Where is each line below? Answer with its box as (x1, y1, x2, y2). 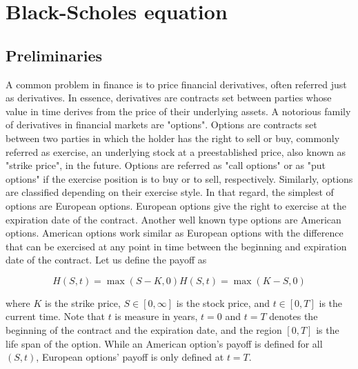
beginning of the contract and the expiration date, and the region (6, 323, 282, 337)
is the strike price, (45, 295, 121, 310)
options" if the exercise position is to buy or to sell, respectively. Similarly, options (6, 171, 353, 186)
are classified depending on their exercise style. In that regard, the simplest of (6, 185, 334, 199)
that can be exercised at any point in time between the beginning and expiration (6, 239, 347, 253)
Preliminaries (6, 44, 103, 66)
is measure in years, (115, 309, 198, 323)
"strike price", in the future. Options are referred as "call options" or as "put (6, 158, 326, 172)
